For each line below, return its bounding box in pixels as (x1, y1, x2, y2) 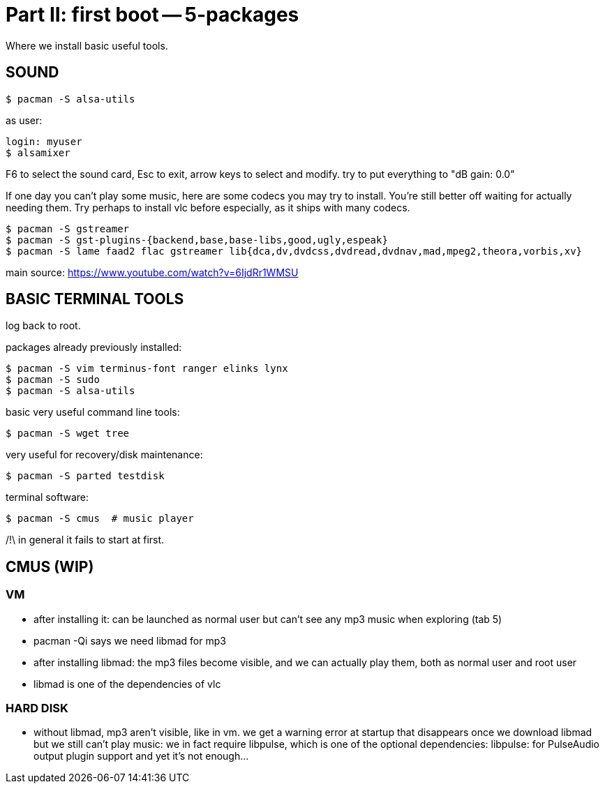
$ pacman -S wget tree (6, 428, 130, 439)
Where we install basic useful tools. (6, 39, 168, 52)
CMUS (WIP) (6, 557, 94, 576)
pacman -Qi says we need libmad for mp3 (33, 634, 226, 647)
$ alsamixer (6, 146, 70, 158)
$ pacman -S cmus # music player (6, 513, 194, 525)
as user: (6, 114, 43, 126)
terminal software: (6, 491, 89, 504)
